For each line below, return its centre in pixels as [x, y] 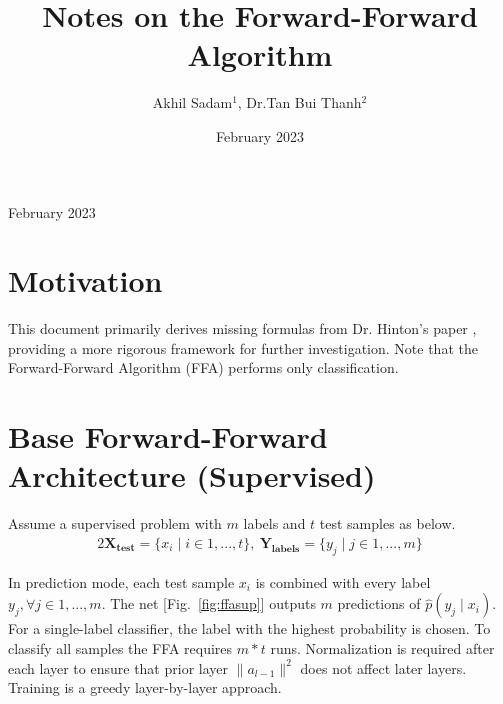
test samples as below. [387, 523]
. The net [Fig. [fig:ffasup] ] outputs [208, 603]
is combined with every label [343, 581]
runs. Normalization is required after [382, 647]
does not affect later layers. [383, 667]
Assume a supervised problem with [115, 523]
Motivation [85, 280]
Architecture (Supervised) [192, 475]
